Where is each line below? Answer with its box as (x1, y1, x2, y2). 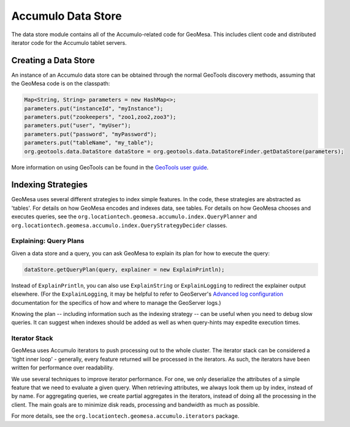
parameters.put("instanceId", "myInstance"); (24, 105, 164, 112)
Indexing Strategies (11, 180, 88, 190)
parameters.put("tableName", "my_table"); (24, 139, 154, 147)
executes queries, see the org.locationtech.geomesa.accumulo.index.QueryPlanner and (11, 213, 257, 220)
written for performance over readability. (11, 364, 114, 371)
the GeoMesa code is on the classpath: (11, 80, 110, 87)
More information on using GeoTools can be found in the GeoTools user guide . (11, 163, 209, 171)
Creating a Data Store (11, 55, 95, 66)
